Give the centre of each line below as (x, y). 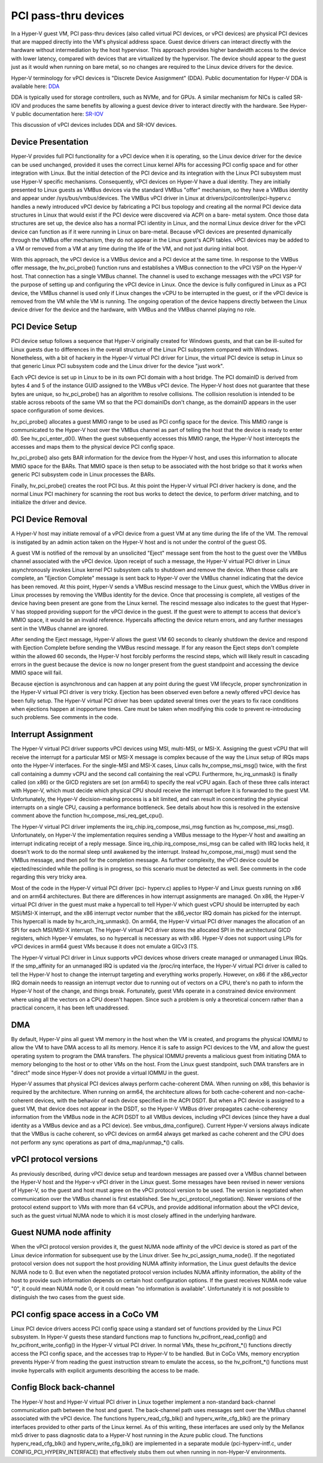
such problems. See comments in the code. (65, 717)
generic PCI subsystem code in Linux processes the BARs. (83, 475)
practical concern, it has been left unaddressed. (70, 1008)
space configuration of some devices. (58, 410)
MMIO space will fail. (37, 673)
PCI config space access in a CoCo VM (85, 1314)
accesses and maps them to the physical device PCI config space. (93, 446)
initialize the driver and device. (49, 502)
